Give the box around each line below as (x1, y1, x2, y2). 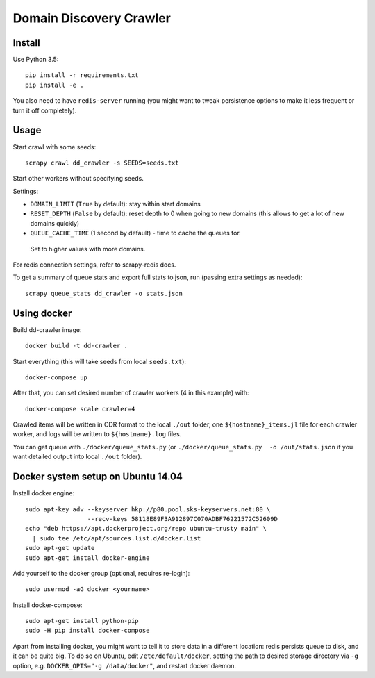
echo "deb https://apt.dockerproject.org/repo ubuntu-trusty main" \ (25, 524, 267, 533)
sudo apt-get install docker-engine (25, 554, 150, 562)
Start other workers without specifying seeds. (12, 174, 144, 183)
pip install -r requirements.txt (25, 72, 139, 79)
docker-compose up (25, 373, 88, 381)
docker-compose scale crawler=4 (25, 405, 135, 413)
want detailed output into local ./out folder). (12, 452, 142, 461)
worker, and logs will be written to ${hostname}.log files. (12, 430, 182, 438)
